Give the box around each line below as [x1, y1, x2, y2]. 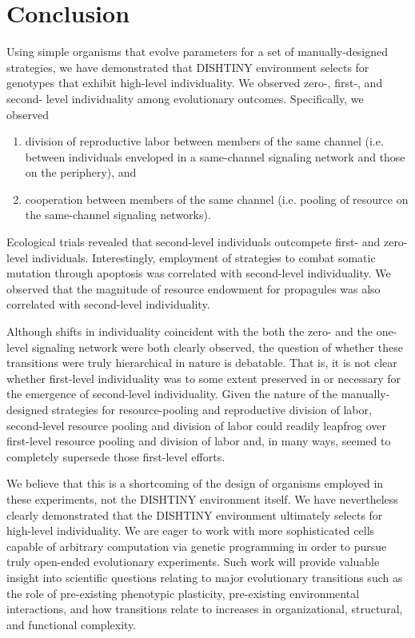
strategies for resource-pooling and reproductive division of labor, [51, 401, 372, 417]
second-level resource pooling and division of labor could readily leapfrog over [6, 417, 386, 433]
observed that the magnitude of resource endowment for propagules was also [6, 280, 381, 297]
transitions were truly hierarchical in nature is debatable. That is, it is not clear [6, 354, 397, 371]
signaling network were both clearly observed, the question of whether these [31, 338, 403, 355]
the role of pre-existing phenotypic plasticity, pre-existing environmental [6, 584, 360, 601]
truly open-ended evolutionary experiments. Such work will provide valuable [6, 553, 380, 570]
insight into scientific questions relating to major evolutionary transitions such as [6, 568, 403, 585]
